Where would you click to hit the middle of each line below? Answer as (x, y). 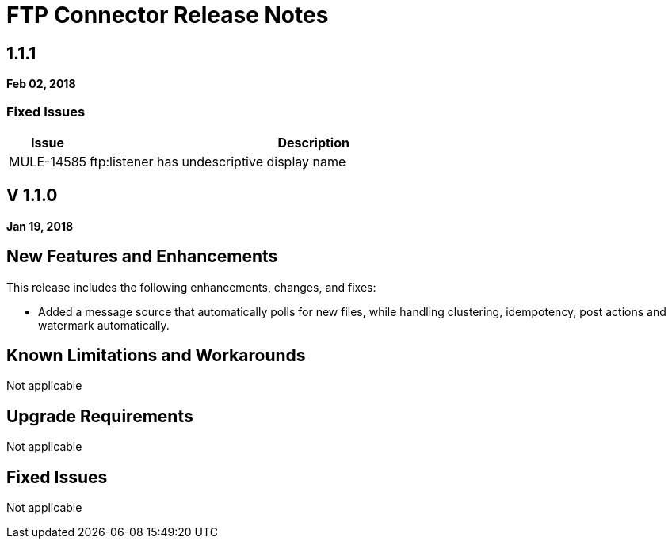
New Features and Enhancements (142, 257)
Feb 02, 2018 (41, 84)
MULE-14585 (48, 161)
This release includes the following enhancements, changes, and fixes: (191, 287)
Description (313, 142)
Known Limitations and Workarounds (156, 356)
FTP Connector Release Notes (168, 15)
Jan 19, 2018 (40, 226)
